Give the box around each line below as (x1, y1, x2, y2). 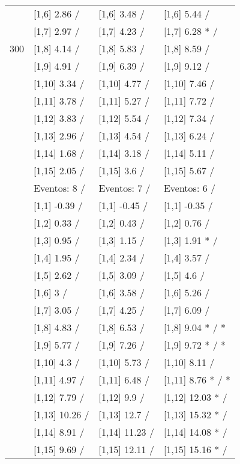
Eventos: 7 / (98, 181, 151, 195)
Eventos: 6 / (163, 181, 216, 195)
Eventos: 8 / (34, 181, 86, 195)
